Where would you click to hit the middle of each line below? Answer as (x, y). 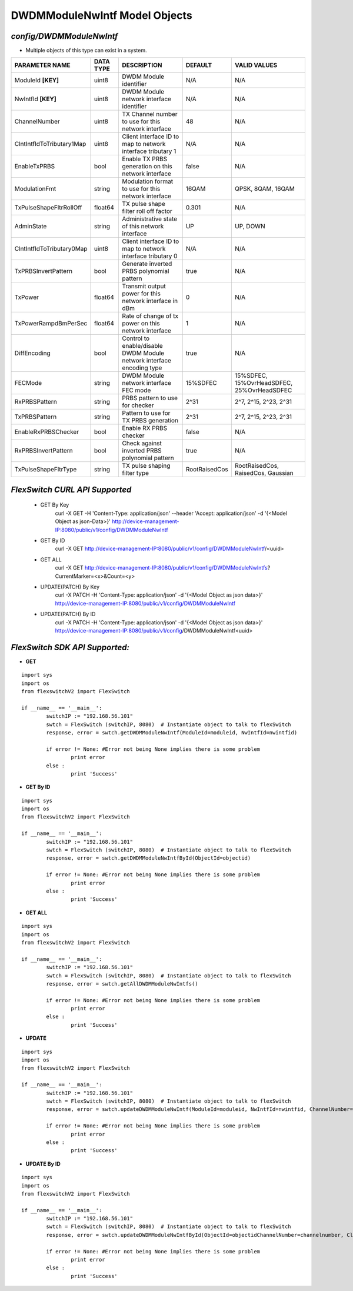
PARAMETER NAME (42, 65)
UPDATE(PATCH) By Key (70, 587)
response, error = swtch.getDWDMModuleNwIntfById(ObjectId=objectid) (149, 858)
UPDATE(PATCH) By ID (68, 614)
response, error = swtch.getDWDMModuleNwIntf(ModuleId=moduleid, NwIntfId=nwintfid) (172, 732)
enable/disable (142, 346)
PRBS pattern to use (150, 398)
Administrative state (150, 219)
